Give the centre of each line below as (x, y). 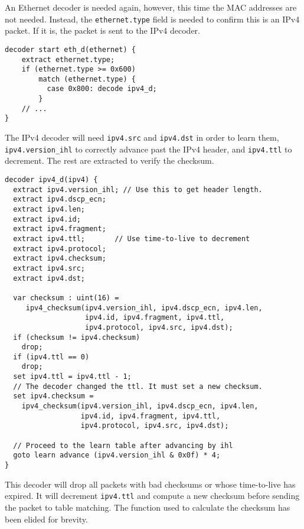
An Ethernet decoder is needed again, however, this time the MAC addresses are (151, 7)
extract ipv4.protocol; (60, 249)
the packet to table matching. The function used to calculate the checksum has (148, 507)
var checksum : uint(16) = (66, 298)
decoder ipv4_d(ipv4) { (51, 180)
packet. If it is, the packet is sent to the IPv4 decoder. (102, 30)
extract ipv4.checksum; (60, 259)
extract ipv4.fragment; (60, 229)
